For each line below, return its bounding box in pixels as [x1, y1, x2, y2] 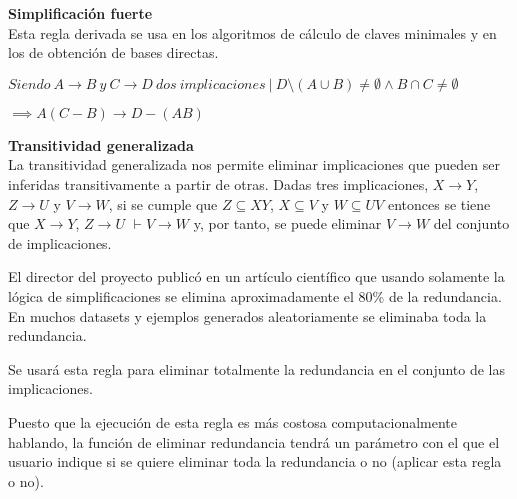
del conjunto [433, 213, 510, 234]
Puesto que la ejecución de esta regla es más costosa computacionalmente [8, 411, 457, 432]
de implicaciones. [8, 232, 112, 253]
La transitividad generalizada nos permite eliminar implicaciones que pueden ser [8, 154, 500, 175]
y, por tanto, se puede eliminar [193, 213, 382, 234]
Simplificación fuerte [8, 3, 153, 23]
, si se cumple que [108, 193, 218, 214]
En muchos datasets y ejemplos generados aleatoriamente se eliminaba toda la [8, 305, 487, 326]
